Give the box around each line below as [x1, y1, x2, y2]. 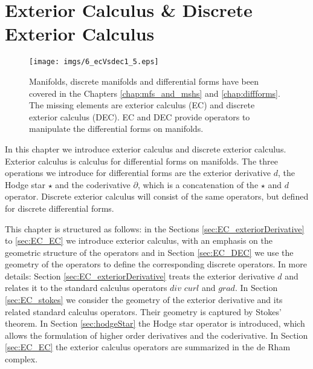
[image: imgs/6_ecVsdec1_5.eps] [29, 57, 159, 67]
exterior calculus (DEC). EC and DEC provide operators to [29, 110, 250, 123]
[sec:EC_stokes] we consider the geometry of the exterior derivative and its [5, 293, 283, 306]
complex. [5, 353, 38, 365]
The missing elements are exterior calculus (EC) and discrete [29, 99, 255, 111]
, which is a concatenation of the [137, 178, 259, 191]
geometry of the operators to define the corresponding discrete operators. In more [5, 258, 307, 270]
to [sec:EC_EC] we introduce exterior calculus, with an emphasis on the [5, 234, 273, 247]
